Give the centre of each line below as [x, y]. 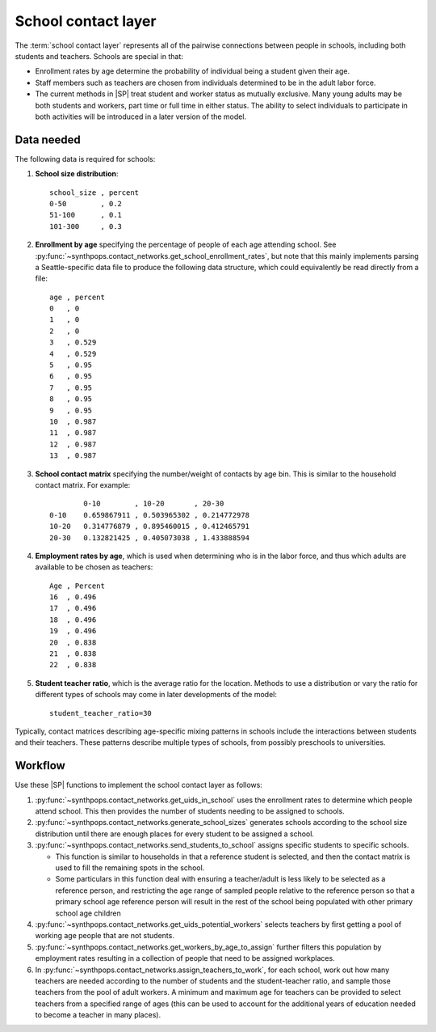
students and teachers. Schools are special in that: [99, 56]
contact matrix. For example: [83, 484]
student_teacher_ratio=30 [101, 713]
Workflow [40, 766]
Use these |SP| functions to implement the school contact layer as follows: [138, 785]
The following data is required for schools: [85, 159]
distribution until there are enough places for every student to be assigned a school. [175, 834]
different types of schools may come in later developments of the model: [156, 695]
